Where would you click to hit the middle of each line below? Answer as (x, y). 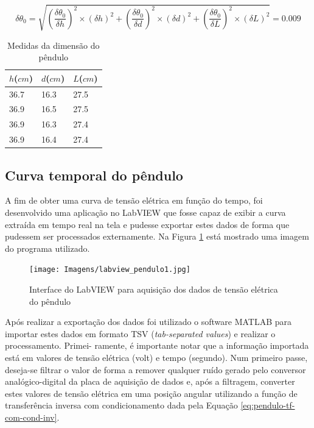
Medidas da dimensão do (54, 45)
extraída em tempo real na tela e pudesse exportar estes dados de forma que (147, 224)
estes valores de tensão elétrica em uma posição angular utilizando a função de (151, 393)
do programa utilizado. (47, 248)
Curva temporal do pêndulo (94, 175)
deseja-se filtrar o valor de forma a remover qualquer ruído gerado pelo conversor (155, 369)
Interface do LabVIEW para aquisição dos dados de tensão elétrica (154, 289)
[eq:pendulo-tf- (268, 405)
